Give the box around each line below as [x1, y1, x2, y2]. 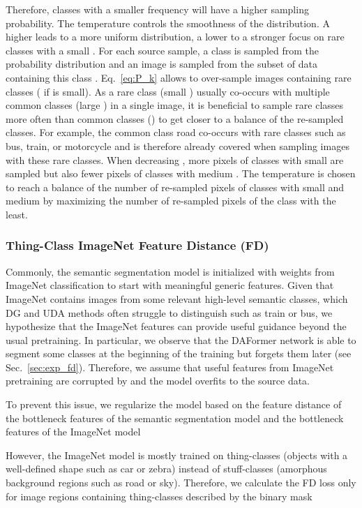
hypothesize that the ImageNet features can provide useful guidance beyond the [6, 319, 347, 334]
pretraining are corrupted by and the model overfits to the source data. [6, 373, 310, 388]
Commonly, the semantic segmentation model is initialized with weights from [6, 264, 335, 278]
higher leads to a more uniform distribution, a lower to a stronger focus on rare [6, 29, 345, 44]
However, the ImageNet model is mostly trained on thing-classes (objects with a [6, 447, 348, 462]
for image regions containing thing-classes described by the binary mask [6, 488, 312, 503]
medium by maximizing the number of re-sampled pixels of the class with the [6, 193, 336, 208]
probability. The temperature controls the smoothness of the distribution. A [6, 15, 330, 30]
